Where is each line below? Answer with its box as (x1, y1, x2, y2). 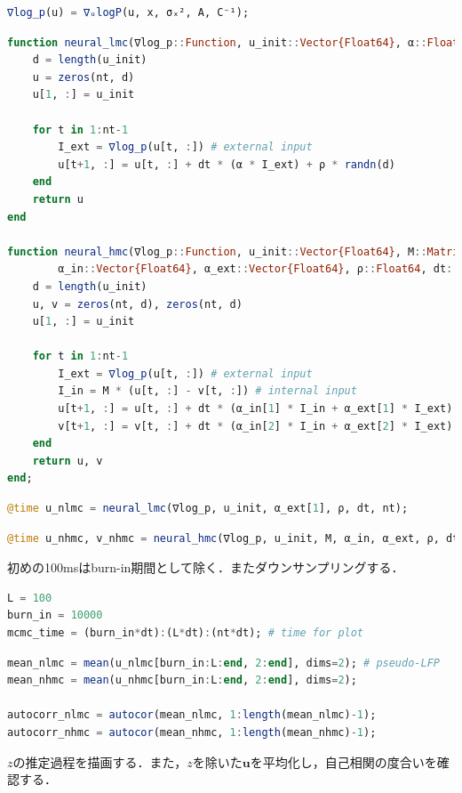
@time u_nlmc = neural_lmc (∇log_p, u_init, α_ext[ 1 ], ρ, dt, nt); (7, 502, 409, 515)
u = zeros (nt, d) (32, 70, 135, 84)
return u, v (32, 454, 103, 467)
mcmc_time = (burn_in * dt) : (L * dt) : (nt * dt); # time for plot (7, 627, 364, 639)
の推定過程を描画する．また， (12, 752, 187, 771)
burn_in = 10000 (7, 609, 103, 622)
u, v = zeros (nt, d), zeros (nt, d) (32, 297, 243, 311)
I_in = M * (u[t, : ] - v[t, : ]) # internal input (58, 384, 357, 398)
